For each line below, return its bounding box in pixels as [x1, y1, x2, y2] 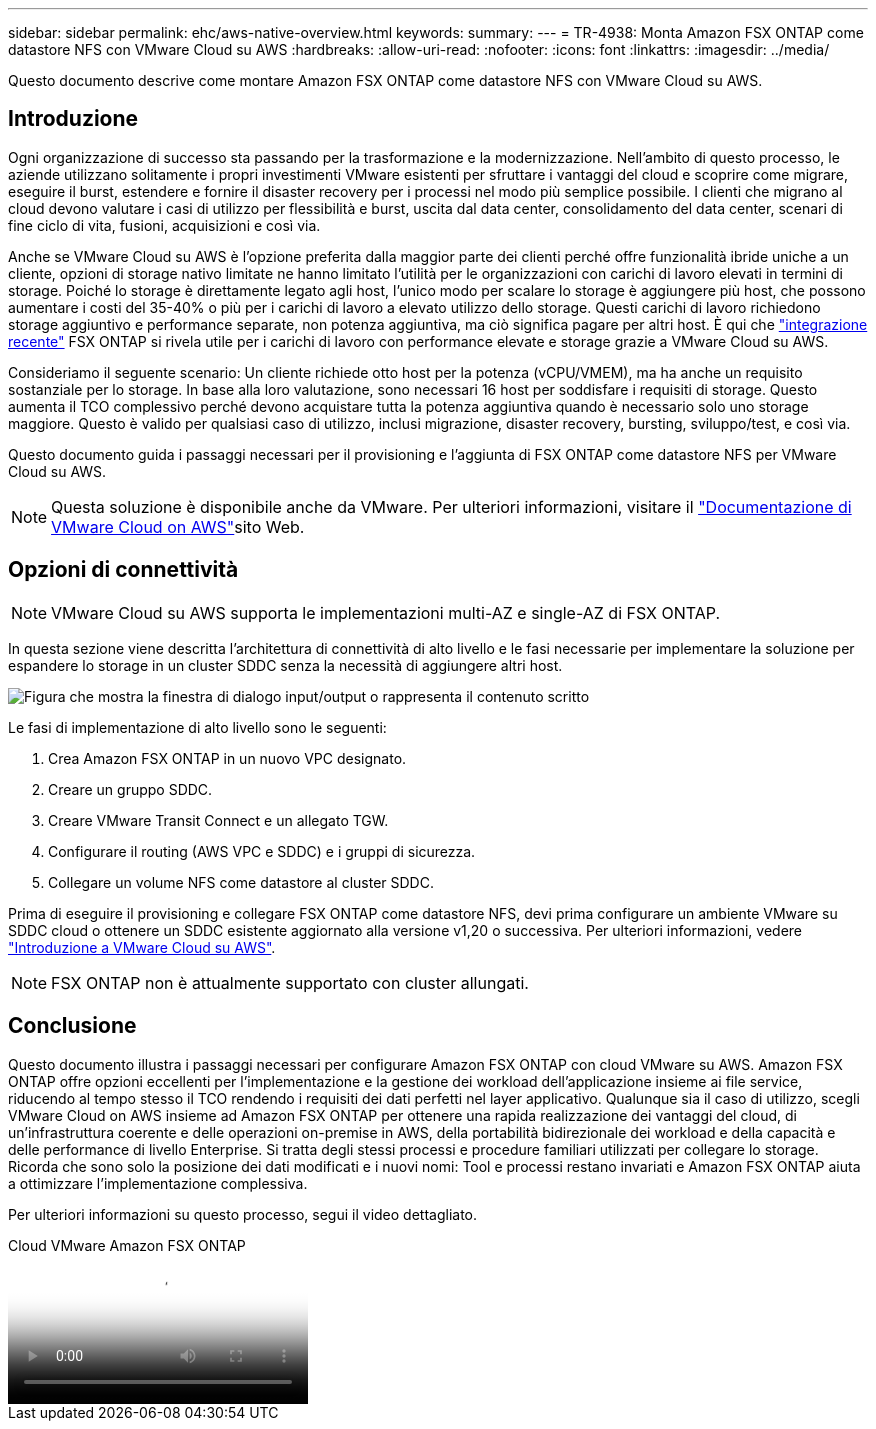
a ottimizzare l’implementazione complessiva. [8, 1174, 308, 1192]
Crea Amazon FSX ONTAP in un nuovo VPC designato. [48, 749, 407, 767]
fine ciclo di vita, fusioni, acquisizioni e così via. [8, 216, 321, 234]
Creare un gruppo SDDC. [48, 780, 213, 798]
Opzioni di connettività [8, 557, 239, 583]
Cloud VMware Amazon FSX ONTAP [8, 1236, 246, 1254]
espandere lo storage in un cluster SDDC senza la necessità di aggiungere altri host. [8, 656, 563, 674]
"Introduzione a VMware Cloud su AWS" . [8, 938, 276, 956]
